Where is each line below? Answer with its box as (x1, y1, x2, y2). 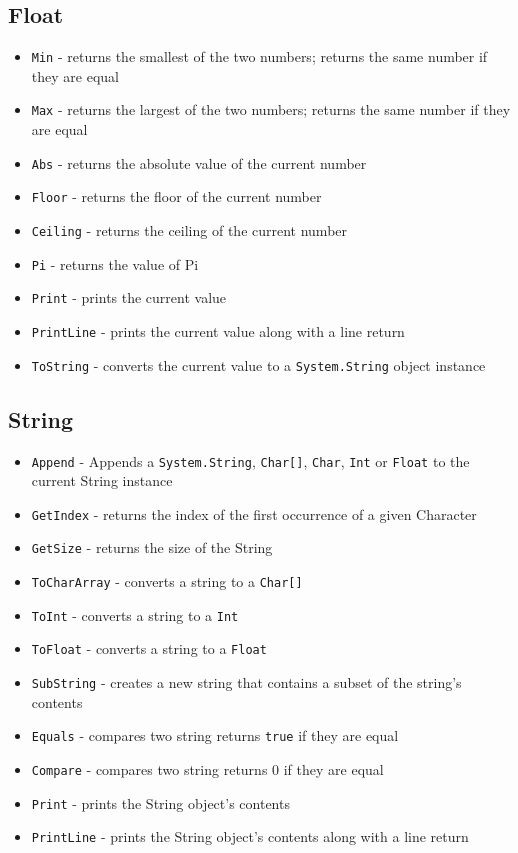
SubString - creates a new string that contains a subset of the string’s (31, 672, 462, 693)
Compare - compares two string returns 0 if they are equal (31, 758, 384, 779)
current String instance (31, 470, 173, 491)
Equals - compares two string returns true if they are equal (31, 725, 399, 746)
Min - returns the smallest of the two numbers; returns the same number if (31, 46, 488, 67)
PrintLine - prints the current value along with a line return (31, 320, 405, 341)
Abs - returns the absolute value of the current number (31, 152, 367, 173)
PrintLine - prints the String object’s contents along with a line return (31, 826, 469, 847)
